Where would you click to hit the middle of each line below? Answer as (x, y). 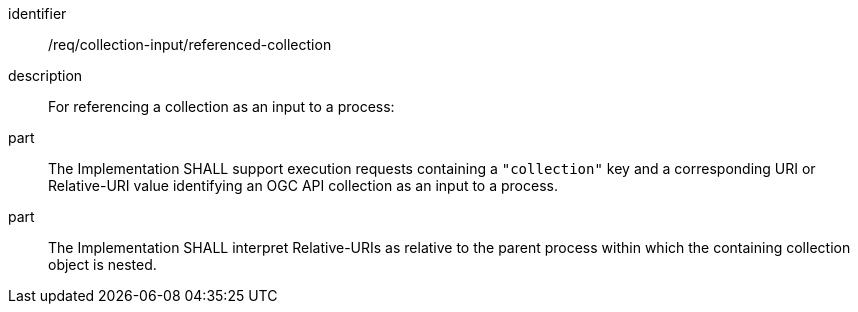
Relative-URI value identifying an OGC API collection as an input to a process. (303, 185)
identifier (37, 13)
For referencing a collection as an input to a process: (221, 106)
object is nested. (102, 264)
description (45, 75)
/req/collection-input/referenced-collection (190, 44)
